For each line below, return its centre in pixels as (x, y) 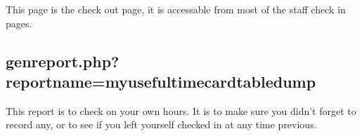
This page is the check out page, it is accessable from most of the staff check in (176, 9)
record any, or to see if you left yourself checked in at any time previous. (161, 124)
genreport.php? (63, 61)
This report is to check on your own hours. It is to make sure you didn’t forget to (181, 110)
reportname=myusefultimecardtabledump (161, 81)
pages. (19, 23)
